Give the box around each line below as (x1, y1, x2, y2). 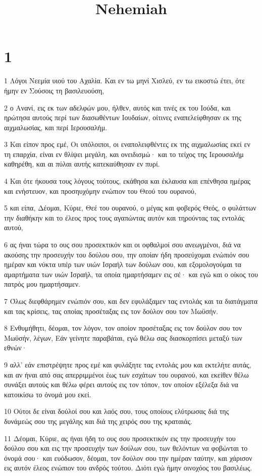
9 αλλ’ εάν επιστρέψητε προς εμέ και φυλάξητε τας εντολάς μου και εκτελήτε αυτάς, (4, 359, 251, 369)
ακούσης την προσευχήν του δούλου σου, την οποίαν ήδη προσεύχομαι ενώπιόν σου (4, 249, 249, 259)
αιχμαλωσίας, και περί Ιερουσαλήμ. (4, 122, 108, 132)
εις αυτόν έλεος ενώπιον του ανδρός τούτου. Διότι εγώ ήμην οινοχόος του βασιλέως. (4, 462, 252, 473)
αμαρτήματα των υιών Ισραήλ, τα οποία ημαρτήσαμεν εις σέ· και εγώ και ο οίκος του (4, 269, 258, 279)
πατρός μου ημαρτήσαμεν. (4, 279, 80, 289)
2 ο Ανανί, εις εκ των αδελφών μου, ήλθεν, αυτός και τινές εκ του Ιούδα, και (4, 102, 231, 113)
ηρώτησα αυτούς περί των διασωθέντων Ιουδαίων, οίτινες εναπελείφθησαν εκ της (4, 112, 241, 123)
